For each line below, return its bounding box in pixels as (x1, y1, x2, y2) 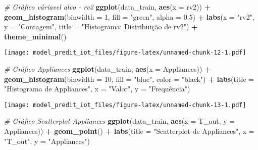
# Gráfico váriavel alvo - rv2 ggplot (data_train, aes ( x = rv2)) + (4, 2, 211, 12)
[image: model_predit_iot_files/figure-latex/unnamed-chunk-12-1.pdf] (4, 49, 246, 57)
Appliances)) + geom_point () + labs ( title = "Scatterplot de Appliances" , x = (4, 126, 254, 136)
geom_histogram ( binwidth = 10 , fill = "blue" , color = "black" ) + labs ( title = (4, 73, 254, 84)
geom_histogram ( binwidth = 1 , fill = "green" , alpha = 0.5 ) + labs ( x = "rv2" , (4, 11, 254, 22)
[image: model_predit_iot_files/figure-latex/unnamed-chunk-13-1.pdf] (4, 101, 246, 109)
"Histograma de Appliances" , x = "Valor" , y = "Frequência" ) (4, 83, 190, 94)
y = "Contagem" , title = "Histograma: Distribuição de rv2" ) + (4, 21, 198, 32)
